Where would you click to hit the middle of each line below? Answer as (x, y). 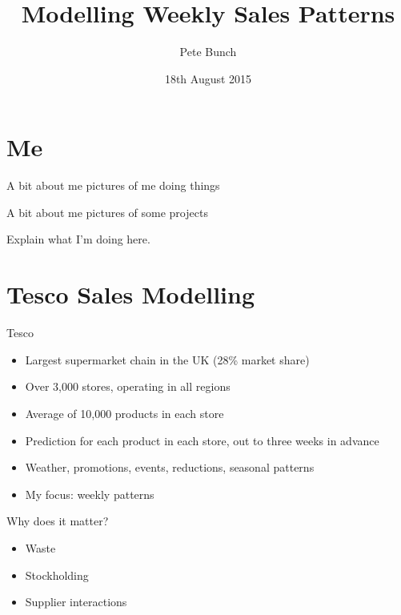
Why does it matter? (58, 521)
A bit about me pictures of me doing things (113, 185)
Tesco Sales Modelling (130, 294)
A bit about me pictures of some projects (107, 212)
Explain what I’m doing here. (78, 239)
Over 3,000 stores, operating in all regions (128, 386)
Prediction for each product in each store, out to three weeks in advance (202, 440)
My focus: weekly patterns (90, 494)
